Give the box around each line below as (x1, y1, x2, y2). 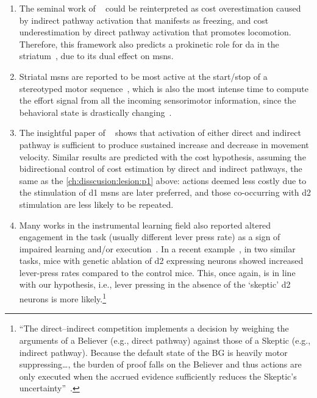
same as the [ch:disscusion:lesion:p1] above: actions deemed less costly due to (19, 174, 307, 187)
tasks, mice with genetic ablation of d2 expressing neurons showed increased (19, 254, 304, 267)
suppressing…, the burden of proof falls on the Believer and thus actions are (19, 358, 302, 371)
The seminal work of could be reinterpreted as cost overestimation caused (19, 2, 301, 14)
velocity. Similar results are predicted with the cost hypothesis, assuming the (19, 150, 306, 163)
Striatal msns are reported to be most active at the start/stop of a (19, 69, 268, 82)
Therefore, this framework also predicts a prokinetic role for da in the (19, 37, 279, 50)
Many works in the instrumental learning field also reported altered (19, 218, 271, 231)
